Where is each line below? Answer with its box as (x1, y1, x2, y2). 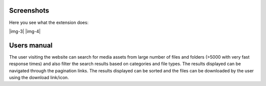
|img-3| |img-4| (9, 28, 41, 34)
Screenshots (9, 6, 49, 15)
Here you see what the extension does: (9, 20, 89, 25)
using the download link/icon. (9, 74, 69, 80)
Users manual (9, 41, 53, 49)
